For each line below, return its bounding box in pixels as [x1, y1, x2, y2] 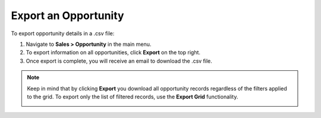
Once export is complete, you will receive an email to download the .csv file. [26, 57, 212, 64]
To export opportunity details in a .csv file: [11, 30, 115, 37]
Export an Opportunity [11, 9, 124, 22]
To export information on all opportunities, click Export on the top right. [26, 49, 201, 56]
